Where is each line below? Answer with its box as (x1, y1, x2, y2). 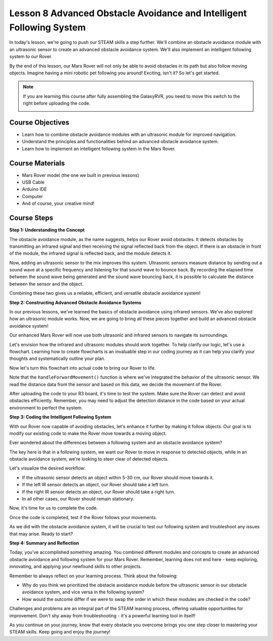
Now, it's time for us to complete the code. (9, 505, 98, 511)
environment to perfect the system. (9, 404, 83, 410)
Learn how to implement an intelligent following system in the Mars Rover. (22, 146, 176, 152)
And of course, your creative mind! (22, 200, 95, 207)
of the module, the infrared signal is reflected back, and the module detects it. (9, 250, 172, 256)
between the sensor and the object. (9, 281, 83, 287)
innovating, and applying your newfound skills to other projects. (9, 564, 142, 570)
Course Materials (9, 159, 65, 167)
